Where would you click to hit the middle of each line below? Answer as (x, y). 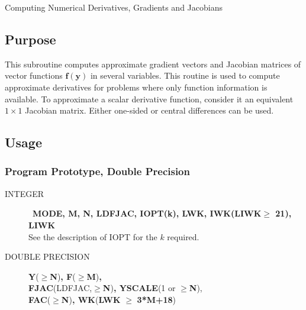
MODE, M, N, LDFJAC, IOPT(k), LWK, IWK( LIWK (147, 213)
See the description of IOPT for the (93, 236)
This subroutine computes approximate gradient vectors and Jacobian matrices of (153, 64)
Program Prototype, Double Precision (97, 171)
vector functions (34, 75)
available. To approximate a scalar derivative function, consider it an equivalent (149, 99)
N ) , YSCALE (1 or (139, 288)
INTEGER (25, 193)
